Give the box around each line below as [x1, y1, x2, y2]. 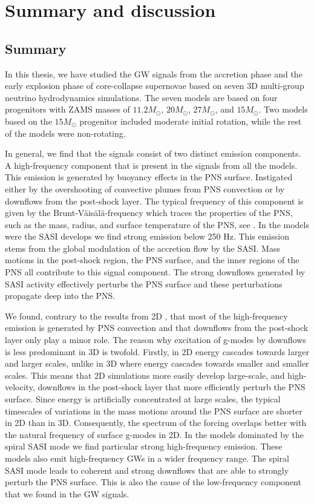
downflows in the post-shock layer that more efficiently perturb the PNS [38, 381, 306, 393]
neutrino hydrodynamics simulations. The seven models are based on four [5, 91, 278, 103]
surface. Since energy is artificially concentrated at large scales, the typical [5, 393, 281, 405]
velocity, [5, 381, 35, 393]
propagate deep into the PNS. [5, 289, 116, 302]
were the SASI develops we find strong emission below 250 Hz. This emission [5, 230, 289, 243]
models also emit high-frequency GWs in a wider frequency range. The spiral [5, 451, 289, 464]
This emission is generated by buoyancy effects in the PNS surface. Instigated [5, 171, 293, 183]
